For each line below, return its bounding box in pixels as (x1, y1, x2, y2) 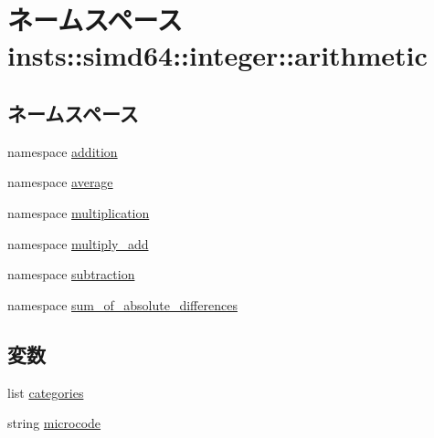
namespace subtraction (7, 265, 135, 284)
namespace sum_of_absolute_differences (7, 295, 238, 314)
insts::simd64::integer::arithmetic (7, 36, 428, 74)
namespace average (7, 172, 113, 192)
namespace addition (7, 141, 118, 161)
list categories (7, 382, 84, 401)
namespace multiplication (7, 203, 150, 222)
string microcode (7, 413, 101, 433)
